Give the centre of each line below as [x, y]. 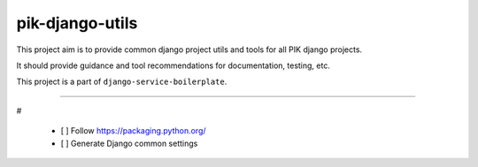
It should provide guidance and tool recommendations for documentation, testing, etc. [173, 65]
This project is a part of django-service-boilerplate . [122, 82]
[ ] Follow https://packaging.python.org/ [134, 131]
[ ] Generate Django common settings [129, 143]
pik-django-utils [77, 23]
